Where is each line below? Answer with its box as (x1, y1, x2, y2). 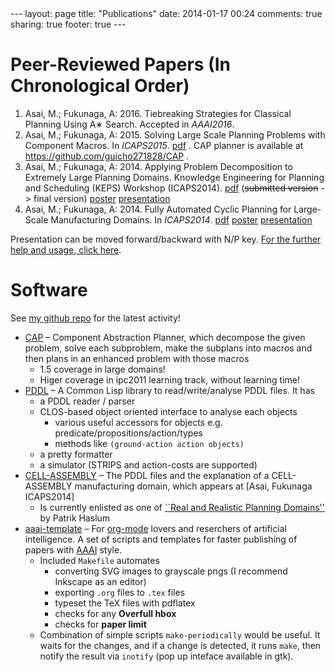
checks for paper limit (54, 618, 147, 630)
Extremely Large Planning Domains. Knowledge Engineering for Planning (24, 171, 325, 183)
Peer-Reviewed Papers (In (10, 53, 231, 76)
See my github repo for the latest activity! (10, 312, 181, 324)
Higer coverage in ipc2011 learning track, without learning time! (39, 373, 300, 386)
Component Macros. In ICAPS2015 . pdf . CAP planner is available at (24, 139, 304, 151)
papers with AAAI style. (24, 543, 123, 556)
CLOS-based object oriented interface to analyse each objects (39, 405, 298, 417)
